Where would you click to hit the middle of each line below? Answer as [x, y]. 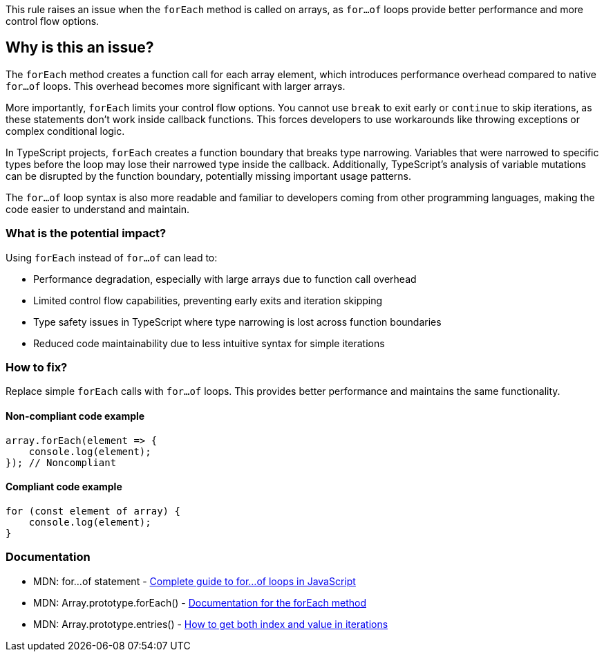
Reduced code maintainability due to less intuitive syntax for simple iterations [209, 343]
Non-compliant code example [75, 416]
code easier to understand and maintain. [98, 209]
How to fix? [37, 367]
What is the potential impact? [86, 233]
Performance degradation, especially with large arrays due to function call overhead [225, 279]
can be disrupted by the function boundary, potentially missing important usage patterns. [209, 176]
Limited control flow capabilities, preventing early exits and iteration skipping [208, 300]
